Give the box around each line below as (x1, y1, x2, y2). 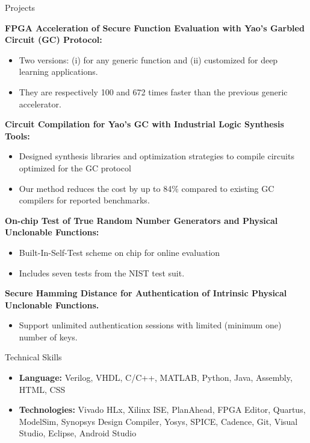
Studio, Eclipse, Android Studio (19, 427, 137, 439)
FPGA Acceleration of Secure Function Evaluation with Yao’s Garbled (5, 21, 305, 34)
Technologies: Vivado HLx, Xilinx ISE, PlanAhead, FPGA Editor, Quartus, (19, 403, 306, 416)
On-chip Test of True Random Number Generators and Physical (5, 214, 278, 226)
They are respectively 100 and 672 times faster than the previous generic (19, 85, 288, 98)
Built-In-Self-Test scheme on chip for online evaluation (19, 246, 220, 258)
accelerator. (19, 97, 61, 110)
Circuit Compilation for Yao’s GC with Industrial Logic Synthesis (5, 118, 284, 130)
